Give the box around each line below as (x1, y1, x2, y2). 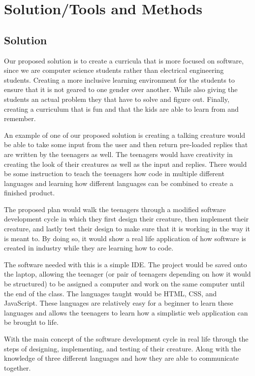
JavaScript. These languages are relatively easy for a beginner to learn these (4, 298, 233, 308)
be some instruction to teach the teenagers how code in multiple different (4, 168, 224, 179)
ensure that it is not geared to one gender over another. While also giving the (4, 84, 238, 94)
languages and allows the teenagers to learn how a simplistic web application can (4, 307, 248, 317)
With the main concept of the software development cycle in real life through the (4, 334, 249, 344)
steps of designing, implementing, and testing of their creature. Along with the (4, 343, 241, 353)
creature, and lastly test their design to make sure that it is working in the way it (4, 223, 250, 234)
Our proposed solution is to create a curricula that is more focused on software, (4, 55, 244, 65)
